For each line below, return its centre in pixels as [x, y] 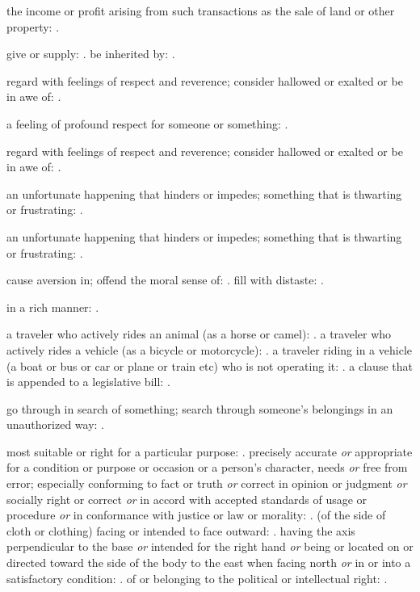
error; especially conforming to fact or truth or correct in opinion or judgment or [207, 483]
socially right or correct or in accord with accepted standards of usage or [187, 499]
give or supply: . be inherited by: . [91, 54]
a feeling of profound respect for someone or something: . [147, 123]
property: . [33, 26]
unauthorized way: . [56, 424]
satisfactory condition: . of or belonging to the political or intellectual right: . [197, 578]
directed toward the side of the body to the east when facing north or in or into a [209, 563]
